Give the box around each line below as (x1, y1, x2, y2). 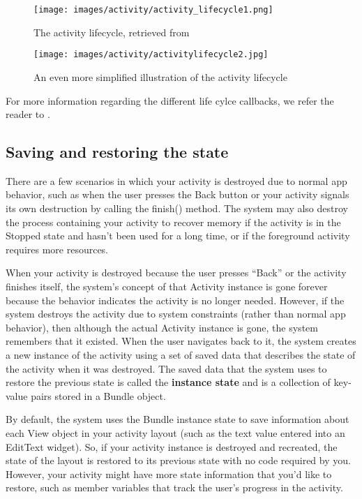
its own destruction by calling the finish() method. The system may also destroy (6, 201, 348, 216)
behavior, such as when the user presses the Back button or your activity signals (6, 187, 349, 202)
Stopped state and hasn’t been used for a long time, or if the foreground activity (6, 228, 350, 243)
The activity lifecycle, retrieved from (33, 24, 190, 39)
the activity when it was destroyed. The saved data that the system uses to (6, 361, 327, 375)
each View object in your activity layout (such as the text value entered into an (6, 425, 345, 440)
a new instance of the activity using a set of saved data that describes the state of (6, 348, 356, 362)
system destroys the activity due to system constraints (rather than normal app (6, 306, 346, 321)
